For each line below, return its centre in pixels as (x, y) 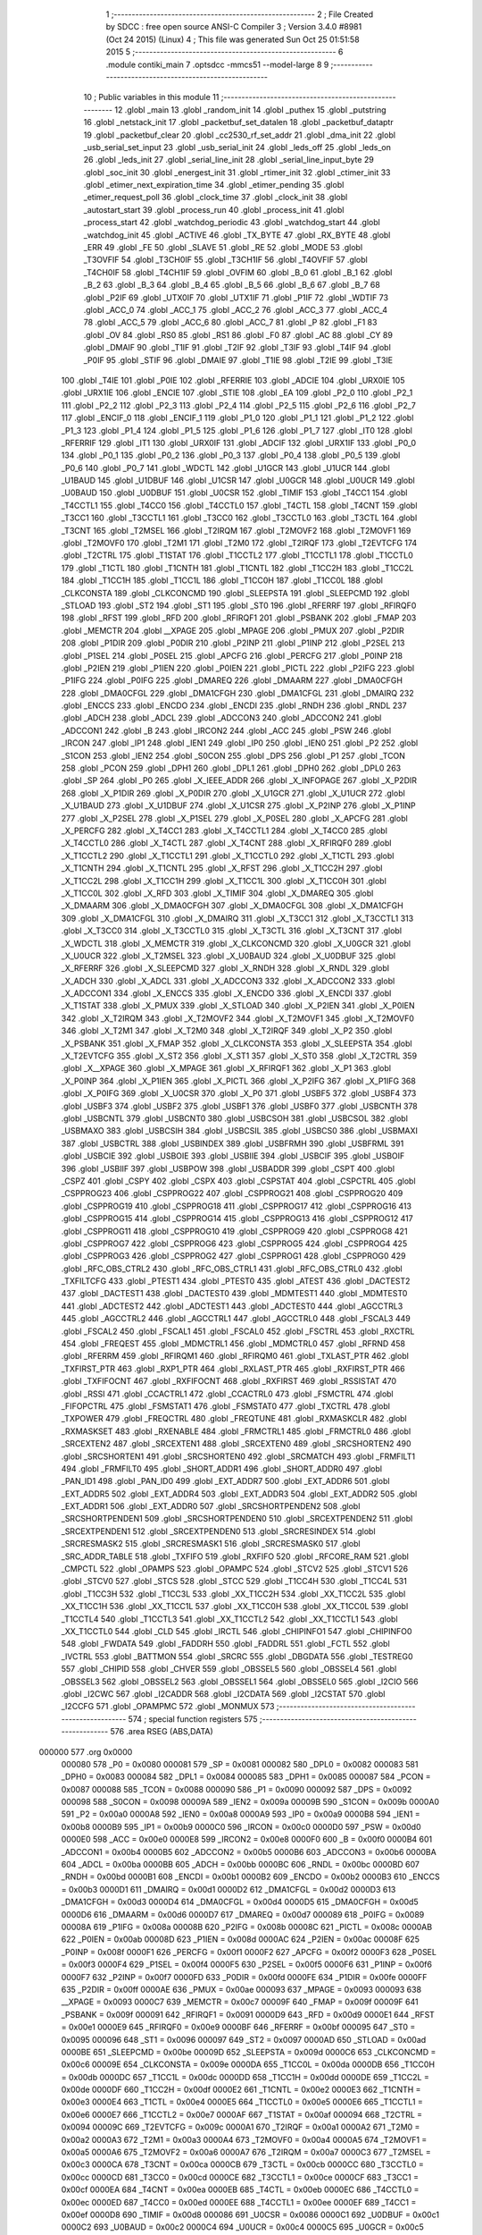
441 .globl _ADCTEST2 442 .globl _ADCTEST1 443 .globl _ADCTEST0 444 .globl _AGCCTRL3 (232, 1306)
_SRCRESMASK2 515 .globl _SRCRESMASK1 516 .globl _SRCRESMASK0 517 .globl (211, 1544)
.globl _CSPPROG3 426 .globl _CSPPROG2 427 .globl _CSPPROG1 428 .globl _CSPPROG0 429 (233, 1256)
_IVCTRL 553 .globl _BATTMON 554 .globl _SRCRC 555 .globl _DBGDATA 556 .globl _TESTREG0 (237, 1656)
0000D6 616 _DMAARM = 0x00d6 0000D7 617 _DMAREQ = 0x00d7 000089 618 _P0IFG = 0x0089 (243, 1914)
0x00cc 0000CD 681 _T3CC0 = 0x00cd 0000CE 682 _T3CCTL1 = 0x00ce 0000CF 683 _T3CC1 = (240, 2177)
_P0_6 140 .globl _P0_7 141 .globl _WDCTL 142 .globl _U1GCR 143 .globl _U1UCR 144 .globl (225, 468)
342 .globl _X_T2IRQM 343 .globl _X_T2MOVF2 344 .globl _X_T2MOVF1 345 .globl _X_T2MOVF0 (238, 1018)
